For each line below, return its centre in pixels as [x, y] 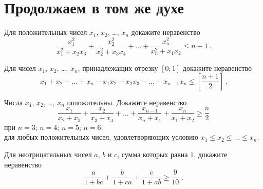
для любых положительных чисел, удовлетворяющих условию [101, 137]
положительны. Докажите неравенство [127, 102]
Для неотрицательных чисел [48, 154]
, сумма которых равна [153, 154]
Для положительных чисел [46, 32]
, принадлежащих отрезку [118, 68]
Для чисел [20, 68]
